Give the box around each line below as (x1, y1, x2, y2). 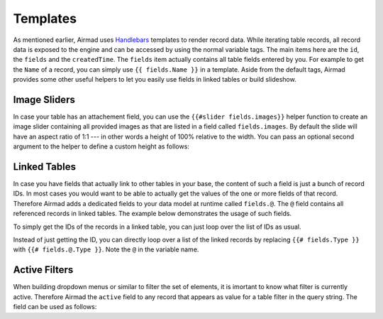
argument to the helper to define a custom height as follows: (13, 142, 189, 151)
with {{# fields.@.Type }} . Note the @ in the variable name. (13, 245, 199, 254)
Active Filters (13, 264, 74, 276)
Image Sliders (13, 93, 76, 106)
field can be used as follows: (13, 303, 97, 311)
